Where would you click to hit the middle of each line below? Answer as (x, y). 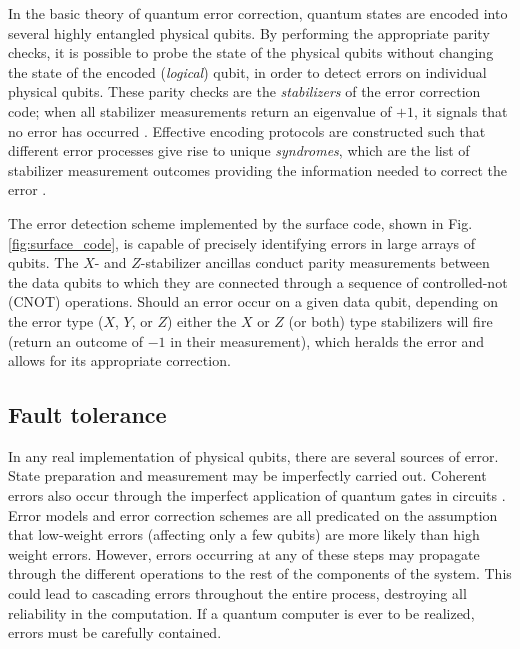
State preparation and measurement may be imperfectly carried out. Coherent (247, 475)
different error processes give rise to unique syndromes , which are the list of (239, 150)
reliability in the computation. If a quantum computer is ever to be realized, (241, 612)
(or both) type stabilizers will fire (390, 320)
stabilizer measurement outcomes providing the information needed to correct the (257, 169)
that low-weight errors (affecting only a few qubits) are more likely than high (244, 534)
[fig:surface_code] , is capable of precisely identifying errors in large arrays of (242, 242)
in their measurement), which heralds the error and (327, 340)
